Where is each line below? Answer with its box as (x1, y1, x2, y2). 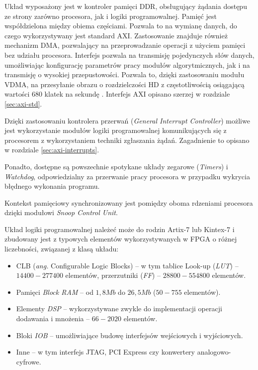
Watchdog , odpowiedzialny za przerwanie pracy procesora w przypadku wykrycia (4, 171, 250, 181)
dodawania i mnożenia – (16, 313, 90, 324)
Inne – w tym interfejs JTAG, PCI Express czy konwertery (16, 347, 195, 357)
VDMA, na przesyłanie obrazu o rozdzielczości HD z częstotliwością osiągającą (4, 79, 245, 89)
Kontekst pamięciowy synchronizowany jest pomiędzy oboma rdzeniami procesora (4, 197, 253, 208)
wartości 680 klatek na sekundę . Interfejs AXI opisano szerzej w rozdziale (4, 89, 230, 99)
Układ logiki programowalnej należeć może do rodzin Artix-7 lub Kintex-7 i (4, 224, 235, 234)
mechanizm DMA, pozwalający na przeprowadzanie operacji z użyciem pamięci (4, 40, 246, 50)
